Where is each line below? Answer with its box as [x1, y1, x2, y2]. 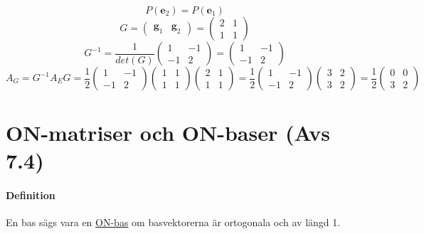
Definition [6, 188, 55, 203]
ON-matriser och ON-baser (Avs [6, 118, 330, 147]
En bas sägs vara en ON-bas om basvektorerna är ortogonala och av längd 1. [6, 215, 341, 230]
